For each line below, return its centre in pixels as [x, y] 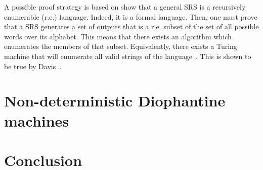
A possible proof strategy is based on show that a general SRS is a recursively [125, 7]
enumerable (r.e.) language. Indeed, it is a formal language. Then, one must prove [131, 16]
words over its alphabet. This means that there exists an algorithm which [118, 36]
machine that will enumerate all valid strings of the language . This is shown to [128, 56]
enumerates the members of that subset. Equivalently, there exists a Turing [121, 46]
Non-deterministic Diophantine [115, 101]
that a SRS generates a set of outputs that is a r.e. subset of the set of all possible [131, 26]
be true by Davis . [33, 66]
